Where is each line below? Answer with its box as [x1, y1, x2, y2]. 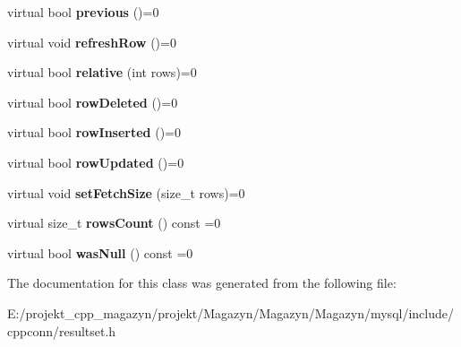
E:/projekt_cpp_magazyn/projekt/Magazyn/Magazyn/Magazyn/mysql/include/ [7, 303, 454, 322]
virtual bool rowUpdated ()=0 [7, 152, 184, 171]
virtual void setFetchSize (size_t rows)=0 [7, 183, 245, 202]
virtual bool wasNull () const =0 [7, 243, 193, 262]
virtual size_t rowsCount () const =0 [7, 213, 221, 232]
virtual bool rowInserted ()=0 [7, 123, 182, 142]
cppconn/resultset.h [7, 321, 116, 340]
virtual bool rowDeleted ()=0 [7, 92, 178, 111]
